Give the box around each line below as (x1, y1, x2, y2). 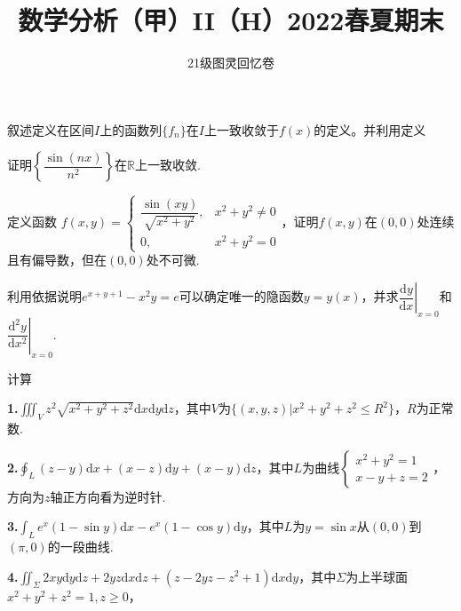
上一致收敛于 (203, 120, 279, 139)
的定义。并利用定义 (314, 120, 426, 139)
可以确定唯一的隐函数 (179, 287, 304, 305)
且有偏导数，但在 (7, 250, 107, 269)
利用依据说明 (7, 287, 82, 305)
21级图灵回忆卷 (187, 53, 274, 72)
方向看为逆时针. (75, 487, 166, 505)
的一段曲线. (47, 536, 114, 555)
